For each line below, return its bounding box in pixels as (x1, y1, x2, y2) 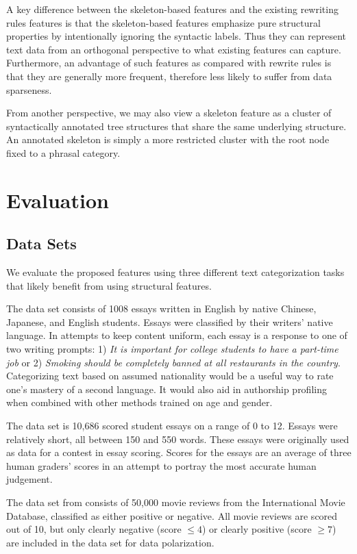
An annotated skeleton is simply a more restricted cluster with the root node (6, 132, 330, 147)
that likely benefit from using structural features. (6, 278, 212, 292)
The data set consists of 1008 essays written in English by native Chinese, (6, 301, 317, 316)
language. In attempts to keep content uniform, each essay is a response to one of (6, 328, 347, 342)
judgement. (6, 472, 53, 486)
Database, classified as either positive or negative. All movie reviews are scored (6, 508, 338, 522)
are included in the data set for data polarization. (6, 535, 214, 549)
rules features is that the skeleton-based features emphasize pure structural (6, 15, 321, 29)
